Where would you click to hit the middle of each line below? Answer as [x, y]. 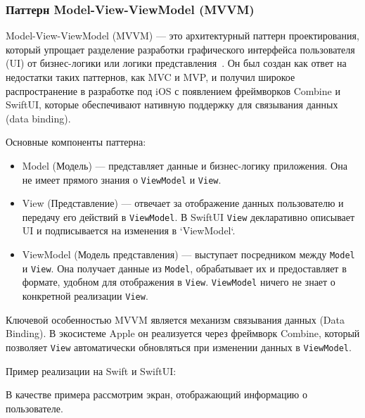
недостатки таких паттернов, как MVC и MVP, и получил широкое [151, 77]
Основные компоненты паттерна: [76, 142]
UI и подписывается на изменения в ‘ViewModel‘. [129, 230]
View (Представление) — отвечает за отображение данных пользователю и [183, 203]
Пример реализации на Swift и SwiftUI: [91, 370]
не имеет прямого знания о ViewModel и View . [122, 179]
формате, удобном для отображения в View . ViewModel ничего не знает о [179, 282]
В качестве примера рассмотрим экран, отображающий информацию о [156, 394]
